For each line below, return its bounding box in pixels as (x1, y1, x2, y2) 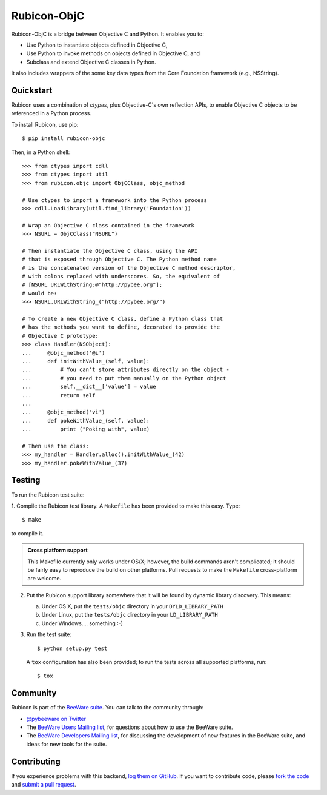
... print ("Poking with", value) (22, 426, 150, 433)
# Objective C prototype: (22, 332, 99, 339)
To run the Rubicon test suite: (11, 491, 85, 498)
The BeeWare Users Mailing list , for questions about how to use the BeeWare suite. (26, 723, 233, 731)
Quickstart (11, 85, 53, 95)
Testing (11, 475, 41, 485)
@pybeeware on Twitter (26, 715, 86, 722)
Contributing (11, 756, 61, 766)
